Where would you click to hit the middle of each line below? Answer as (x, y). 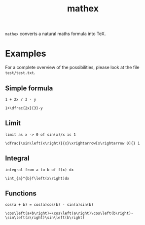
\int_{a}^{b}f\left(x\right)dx (37, 178)
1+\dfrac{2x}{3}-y (24, 108)
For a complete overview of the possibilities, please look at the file (72, 68)
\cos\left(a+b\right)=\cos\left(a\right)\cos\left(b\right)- (69, 213)
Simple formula (29, 88)
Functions (21, 193)
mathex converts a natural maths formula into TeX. (55, 34)
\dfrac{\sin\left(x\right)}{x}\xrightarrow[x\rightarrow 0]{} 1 (72, 143)
